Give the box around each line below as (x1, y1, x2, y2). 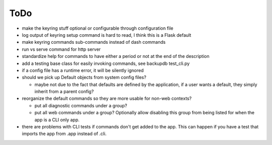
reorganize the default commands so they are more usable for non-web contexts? (22, 96, 192, 102)
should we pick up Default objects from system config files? (22, 75, 147, 81)
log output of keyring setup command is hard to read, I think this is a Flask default (22, 32, 191, 38)
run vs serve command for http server (22, 46, 101, 52)
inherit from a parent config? (34, 89, 94, 95)
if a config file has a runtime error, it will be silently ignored (22, 67, 144, 73)
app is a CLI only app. (34, 116, 80, 123)
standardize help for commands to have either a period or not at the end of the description (22, 53, 210, 59)
